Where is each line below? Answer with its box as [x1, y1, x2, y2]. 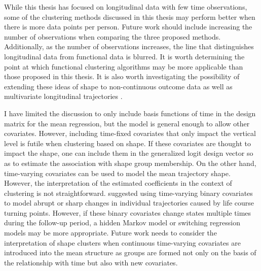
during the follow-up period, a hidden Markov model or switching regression [4, 217, 241, 228]
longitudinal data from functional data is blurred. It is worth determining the [4, 51, 245, 61]
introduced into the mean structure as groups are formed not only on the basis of [4, 247, 256, 258]
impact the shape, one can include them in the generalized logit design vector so [4, 148, 253, 158]
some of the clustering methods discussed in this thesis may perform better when [4, 11, 255, 22]
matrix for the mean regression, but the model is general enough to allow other [4, 118, 250, 128]
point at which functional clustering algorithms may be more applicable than [4, 61, 243, 72]
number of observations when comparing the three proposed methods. [4, 31, 221, 42]
